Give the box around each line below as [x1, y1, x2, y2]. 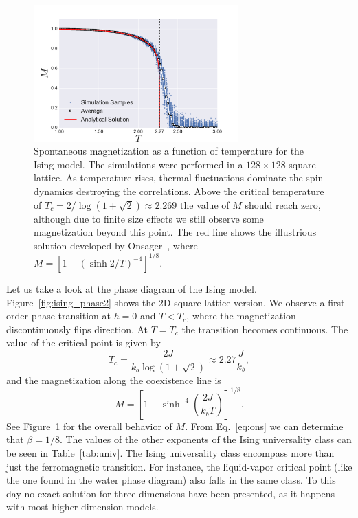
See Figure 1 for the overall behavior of [6, 418, 172, 433]
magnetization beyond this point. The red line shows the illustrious [34, 225, 317, 239]
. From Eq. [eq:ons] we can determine [185, 418, 344, 433]
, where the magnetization [186, 308, 296, 323]
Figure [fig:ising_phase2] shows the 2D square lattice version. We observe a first [6, 295, 345, 309]
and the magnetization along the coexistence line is [6, 372, 221, 387]
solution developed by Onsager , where [34, 238, 198, 252]
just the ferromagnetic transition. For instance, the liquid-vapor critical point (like [6, 459, 353, 473]
